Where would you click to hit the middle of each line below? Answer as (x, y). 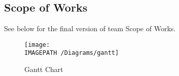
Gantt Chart (44, 69)
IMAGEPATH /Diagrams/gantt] (72, 53)
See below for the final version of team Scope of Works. (90, 28)
